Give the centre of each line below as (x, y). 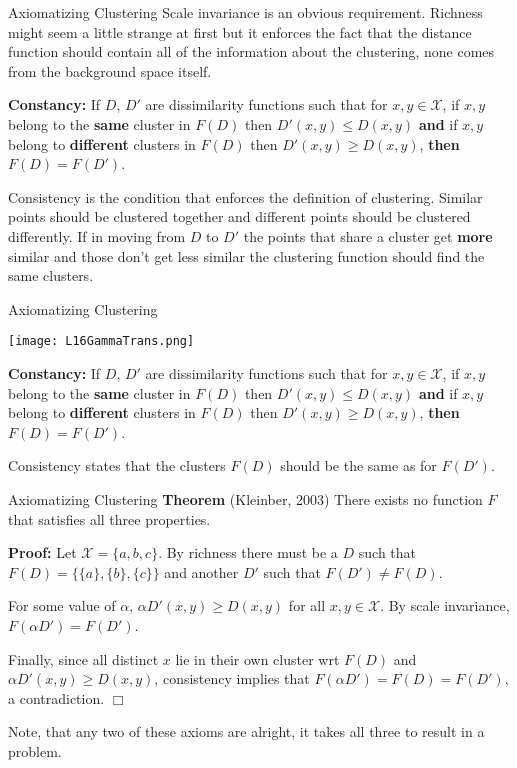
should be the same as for (358, 465)
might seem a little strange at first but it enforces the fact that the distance (240, 31)
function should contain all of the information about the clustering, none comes (251, 51)
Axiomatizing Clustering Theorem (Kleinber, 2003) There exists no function (245, 498)
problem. (35, 750)
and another (201, 571)
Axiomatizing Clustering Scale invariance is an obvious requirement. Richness (245, 12)
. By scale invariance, (445, 605)
